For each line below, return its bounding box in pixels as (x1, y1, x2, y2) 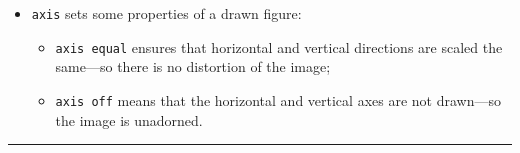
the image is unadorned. (55, 109, 203, 130)
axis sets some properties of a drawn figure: (31, 3, 302, 23)
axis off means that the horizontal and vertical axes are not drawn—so (55, 89, 501, 110)
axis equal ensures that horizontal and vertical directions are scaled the (55, 36, 503, 57)
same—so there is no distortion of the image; (55, 56, 331, 77)
